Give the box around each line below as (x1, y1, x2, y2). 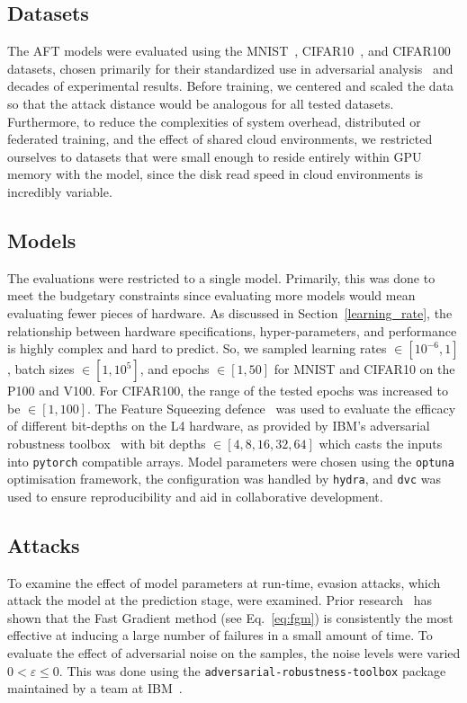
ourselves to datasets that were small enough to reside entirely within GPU (7, 147, 422, 165)
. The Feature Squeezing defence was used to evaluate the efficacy (87, 398, 456, 417)
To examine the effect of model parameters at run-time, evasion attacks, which (7, 573, 441, 592)
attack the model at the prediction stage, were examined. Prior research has (7, 591, 432, 610)
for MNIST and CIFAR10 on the (274, 360, 455, 378)
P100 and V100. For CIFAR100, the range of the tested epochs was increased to (7, 381, 448, 400)
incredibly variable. (7, 182, 112, 200)
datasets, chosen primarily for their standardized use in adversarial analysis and (7, 58, 454, 77)
